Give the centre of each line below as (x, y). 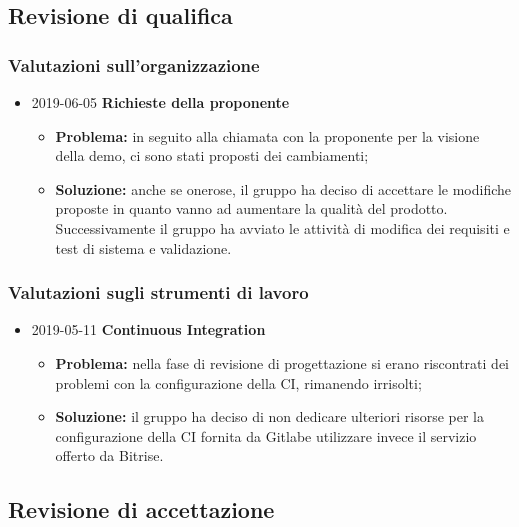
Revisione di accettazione (141, 509)
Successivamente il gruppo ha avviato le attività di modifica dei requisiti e (282, 227)
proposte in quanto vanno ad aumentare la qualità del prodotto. (251, 208)
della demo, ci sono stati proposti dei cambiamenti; (212, 155)
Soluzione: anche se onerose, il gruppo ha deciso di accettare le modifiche (283, 188)
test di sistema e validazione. (143, 247)
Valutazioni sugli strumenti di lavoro (158, 292)
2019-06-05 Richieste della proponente (160, 102)
